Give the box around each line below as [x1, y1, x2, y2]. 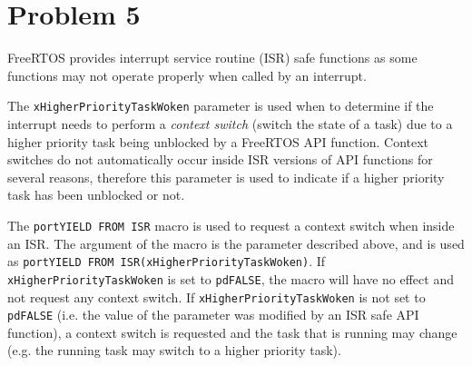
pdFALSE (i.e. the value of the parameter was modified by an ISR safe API [7, 305, 419, 324]
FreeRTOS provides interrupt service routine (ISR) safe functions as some [7, 48, 418, 67]
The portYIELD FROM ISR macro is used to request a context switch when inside [7, 215, 455, 234]
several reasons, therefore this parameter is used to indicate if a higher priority [7, 167, 445, 186]
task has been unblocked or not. [7, 185, 185, 204]
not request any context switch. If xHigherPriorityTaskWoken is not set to [7, 287, 426, 306]
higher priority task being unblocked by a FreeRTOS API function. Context [7, 132, 429, 151]
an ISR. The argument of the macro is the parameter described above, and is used [7, 233, 465, 252]
